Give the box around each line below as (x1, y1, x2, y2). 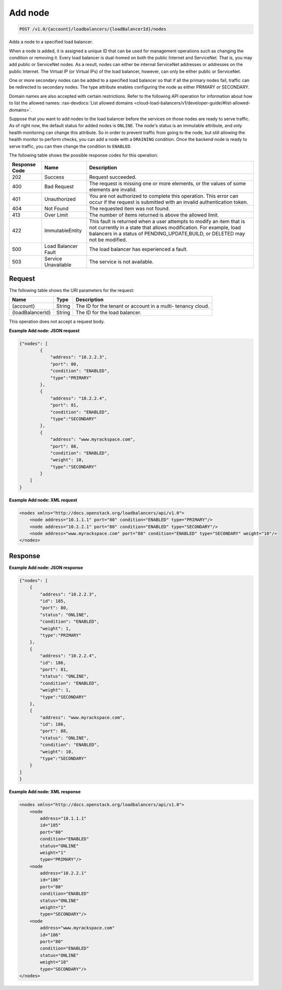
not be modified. (89, 236, 127, 243)
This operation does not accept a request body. (9, 318, 105, 325)
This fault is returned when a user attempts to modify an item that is (89, 218, 245, 225)
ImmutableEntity (44, 227, 82, 234)
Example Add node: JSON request (9, 328, 80, 334)
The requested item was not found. (89, 205, 170, 212)
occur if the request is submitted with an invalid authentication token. (89, 199, 248, 205)
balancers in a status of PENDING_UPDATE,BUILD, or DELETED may (89, 230, 245, 237)
